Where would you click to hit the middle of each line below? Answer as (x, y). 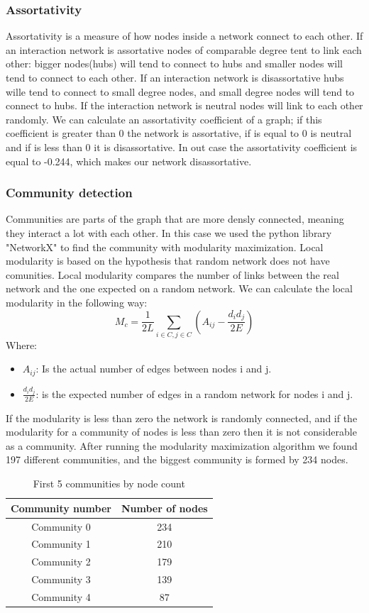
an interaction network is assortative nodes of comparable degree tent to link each (184, 49)
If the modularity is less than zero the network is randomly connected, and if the (182, 418)
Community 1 (61, 544)
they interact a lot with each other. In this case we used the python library (169, 232)
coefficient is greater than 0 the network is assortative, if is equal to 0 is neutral (179, 133)
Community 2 (61, 562)
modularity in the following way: (77, 302)
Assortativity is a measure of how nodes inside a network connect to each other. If (184, 36)
